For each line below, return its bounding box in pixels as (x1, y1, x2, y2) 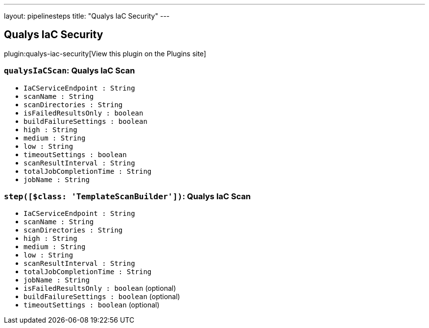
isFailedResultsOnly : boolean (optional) (24, 284, 176, 293)
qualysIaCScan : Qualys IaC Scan (4, 66, 135, 76)
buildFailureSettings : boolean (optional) (24, 292, 180, 301)
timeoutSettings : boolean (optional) (24, 301, 160, 309)
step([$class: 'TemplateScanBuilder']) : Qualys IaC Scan (4, 191, 251, 201)
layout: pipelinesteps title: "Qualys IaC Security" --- (4, 12, 170, 20)
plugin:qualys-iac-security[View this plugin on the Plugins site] (4, 49, 206, 58)
